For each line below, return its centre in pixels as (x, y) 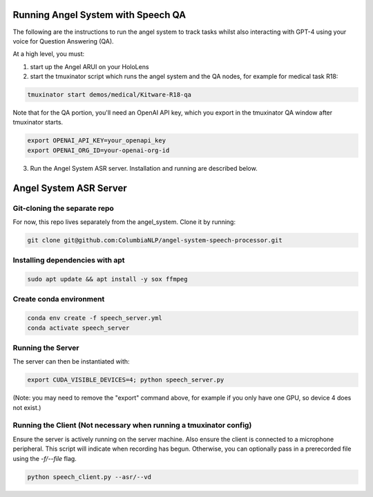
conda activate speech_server (78, 328)
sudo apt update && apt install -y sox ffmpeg (107, 279)
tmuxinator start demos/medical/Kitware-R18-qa (109, 95)
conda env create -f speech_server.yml (95, 318)
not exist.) (27, 407)
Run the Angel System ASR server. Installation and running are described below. (144, 168)
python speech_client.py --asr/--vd (89, 477)
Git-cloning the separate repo (63, 208)
